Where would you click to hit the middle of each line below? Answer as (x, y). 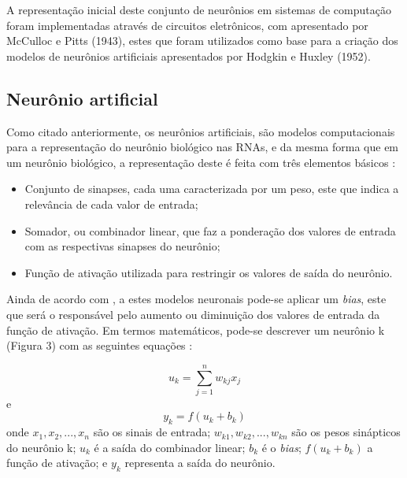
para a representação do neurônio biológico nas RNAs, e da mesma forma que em (203, 147)
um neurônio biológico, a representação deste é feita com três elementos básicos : (201, 162)
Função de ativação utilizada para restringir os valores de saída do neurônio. (209, 272)
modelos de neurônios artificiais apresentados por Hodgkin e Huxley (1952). (189, 56)
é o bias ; (281, 447)
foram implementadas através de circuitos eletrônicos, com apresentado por (187, 25)
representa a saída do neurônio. (200, 463)
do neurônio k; (41, 447)
